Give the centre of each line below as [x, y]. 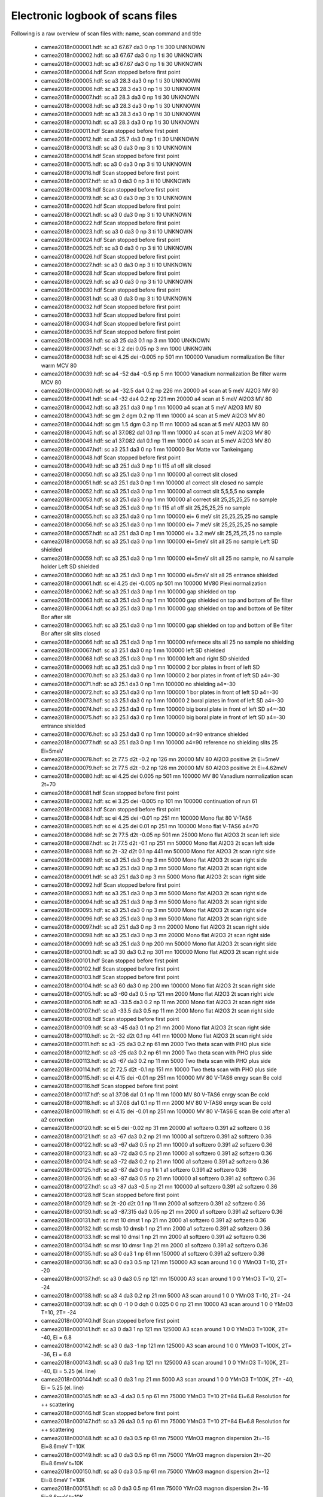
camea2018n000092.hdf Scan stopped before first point [111, 885]
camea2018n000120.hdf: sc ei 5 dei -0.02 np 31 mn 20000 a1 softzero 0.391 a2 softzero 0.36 [156, 1128]
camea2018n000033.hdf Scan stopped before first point [111, 315]
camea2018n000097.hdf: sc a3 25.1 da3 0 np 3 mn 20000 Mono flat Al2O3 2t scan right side [155, 927]
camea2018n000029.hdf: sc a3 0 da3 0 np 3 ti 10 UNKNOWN [117, 281]
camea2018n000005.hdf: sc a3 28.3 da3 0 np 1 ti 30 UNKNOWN [121, 80]
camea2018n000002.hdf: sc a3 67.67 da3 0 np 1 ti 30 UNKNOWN [122, 55]
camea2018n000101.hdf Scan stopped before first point [110, 960]
